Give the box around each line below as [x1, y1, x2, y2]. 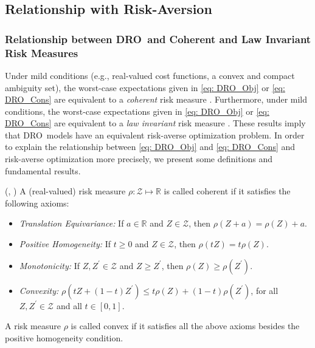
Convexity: [19, 284, 59, 296]
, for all [251, 284, 279, 296]
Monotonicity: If [19, 259, 80, 271]
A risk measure [5, 319, 61, 332]
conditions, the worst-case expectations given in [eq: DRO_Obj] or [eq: [5, 104, 269, 117]
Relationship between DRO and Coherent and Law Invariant [5, 31, 311, 46]
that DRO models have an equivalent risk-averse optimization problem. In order [5, 128, 305, 141]
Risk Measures [5, 45, 78, 60]
